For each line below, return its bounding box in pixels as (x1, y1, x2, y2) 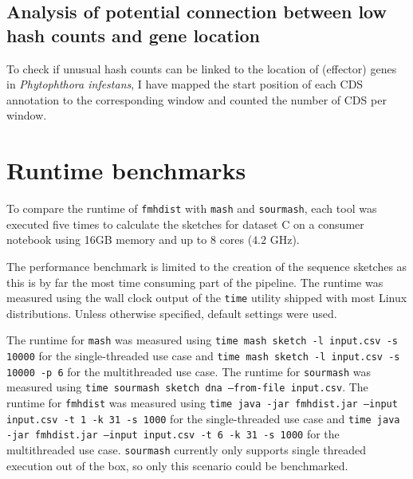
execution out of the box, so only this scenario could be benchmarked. (6, 457, 348, 473)
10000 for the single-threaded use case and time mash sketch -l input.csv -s (6, 347, 400, 364)
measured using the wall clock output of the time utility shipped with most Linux (6, 289, 407, 306)
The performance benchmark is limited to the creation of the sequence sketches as (6, 257, 407, 274)
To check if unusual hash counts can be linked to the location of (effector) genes (6, 60, 397, 77)
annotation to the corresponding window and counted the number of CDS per (6, 91, 387, 108)
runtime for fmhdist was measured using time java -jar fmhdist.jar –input (6, 395, 398, 410)
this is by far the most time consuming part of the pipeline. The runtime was (6, 273, 383, 290)
